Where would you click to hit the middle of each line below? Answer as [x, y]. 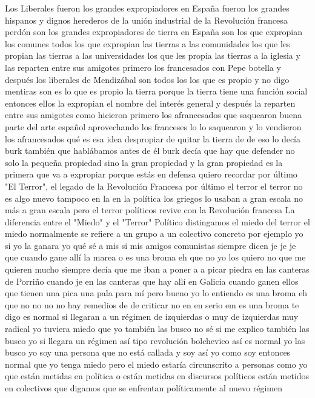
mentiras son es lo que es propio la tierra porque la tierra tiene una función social [156, 91]
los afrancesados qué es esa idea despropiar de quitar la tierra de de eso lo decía [153, 138]
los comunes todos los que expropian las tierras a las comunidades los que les [148, 43]
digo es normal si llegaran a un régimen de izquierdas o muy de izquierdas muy [152, 317]
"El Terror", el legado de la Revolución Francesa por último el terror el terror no [154, 186]
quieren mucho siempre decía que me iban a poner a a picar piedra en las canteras [157, 269]
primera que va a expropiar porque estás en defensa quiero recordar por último [151, 174]
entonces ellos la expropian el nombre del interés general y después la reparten [150, 103]
